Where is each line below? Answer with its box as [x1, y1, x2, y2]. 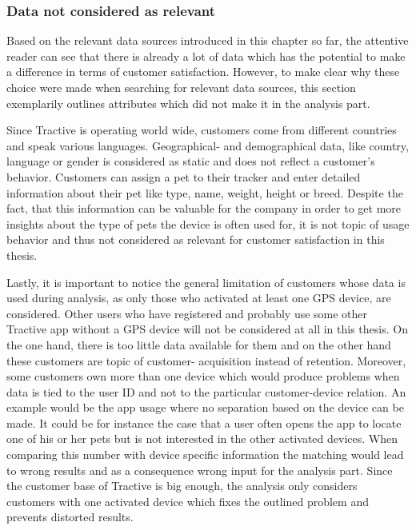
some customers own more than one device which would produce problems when [6, 368, 400, 385]
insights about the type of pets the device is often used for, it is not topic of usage [6, 215, 410, 232]
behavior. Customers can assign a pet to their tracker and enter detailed [6, 168, 361, 185]
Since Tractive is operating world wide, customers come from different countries [6, 122, 397, 138]
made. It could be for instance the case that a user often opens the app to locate [6, 414, 402, 431]
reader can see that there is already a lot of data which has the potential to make [6, 47, 406, 64]
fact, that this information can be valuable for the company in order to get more [6, 200, 402, 217]
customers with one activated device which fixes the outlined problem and [6, 492, 369, 509]
